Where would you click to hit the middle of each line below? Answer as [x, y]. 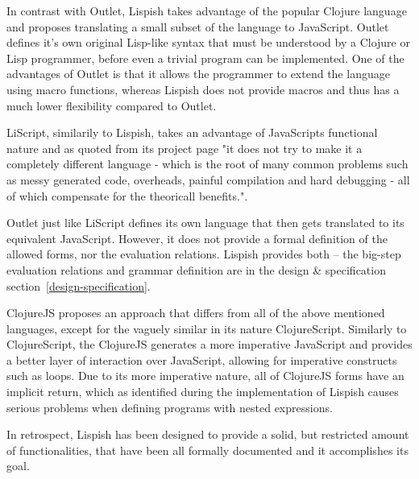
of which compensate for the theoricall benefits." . [127, 195]
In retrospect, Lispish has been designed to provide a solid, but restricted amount [208, 434]
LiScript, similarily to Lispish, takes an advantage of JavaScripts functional [192, 132]
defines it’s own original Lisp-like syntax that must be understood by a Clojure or [208, 42]
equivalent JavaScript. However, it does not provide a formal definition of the [197, 238]
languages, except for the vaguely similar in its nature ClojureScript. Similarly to [207, 328]
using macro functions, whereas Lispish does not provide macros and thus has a [203, 89]
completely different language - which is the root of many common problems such [207, 164]
